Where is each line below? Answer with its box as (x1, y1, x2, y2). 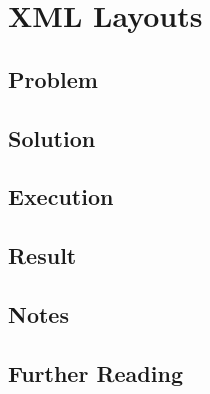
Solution (8, 122, 96, 153)
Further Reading (8, 357, 183, 388)
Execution (8, 181, 114, 212)
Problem (8, 63, 98, 94)
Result (8, 240, 77, 271)
